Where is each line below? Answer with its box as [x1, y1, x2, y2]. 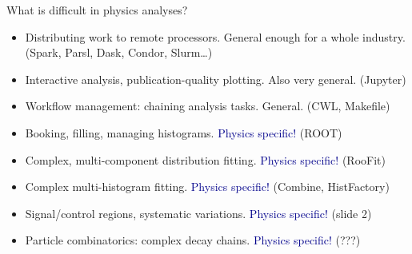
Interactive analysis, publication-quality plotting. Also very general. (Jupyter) [25, 70, 406, 87]
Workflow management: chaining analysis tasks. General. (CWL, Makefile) [25, 97, 390, 114]
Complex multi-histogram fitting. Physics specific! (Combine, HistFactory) [25, 178, 390, 195]
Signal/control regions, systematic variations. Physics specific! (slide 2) [25, 204, 372, 221]
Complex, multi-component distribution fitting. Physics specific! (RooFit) [25, 151, 386, 168]
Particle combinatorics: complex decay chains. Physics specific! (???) [25, 232, 361, 248]
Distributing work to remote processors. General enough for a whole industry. [25, 28, 406, 45]
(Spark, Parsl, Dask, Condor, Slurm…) [25, 44, 213, 61]
